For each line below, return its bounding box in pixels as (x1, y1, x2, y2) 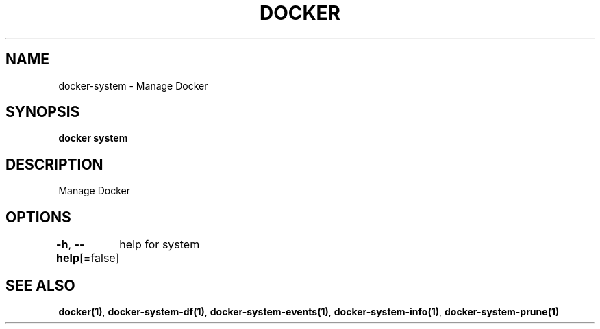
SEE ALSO (5, 276, 75, 294)
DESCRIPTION (5, 155, 103, 173)
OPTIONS (5, 208, 71, 226)
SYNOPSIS (5, 103, 80, 121)
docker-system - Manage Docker (58, 79, 208, 92)
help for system (119, 237, 200, 252)
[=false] (79, 251, 120, 265)
